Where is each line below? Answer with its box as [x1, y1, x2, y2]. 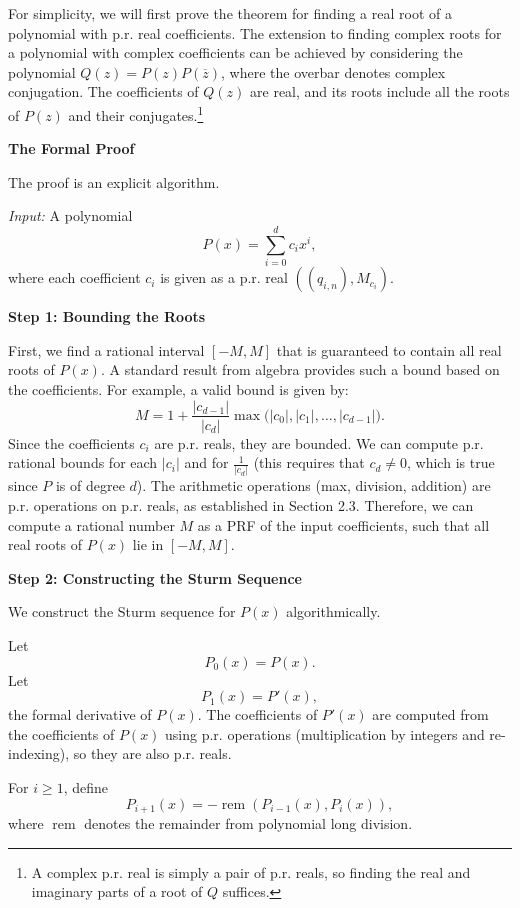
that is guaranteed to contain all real [276, 339, 502, 360]
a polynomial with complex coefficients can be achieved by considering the [8, 42, 463, 63]
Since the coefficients [8, 432, 135, 453]
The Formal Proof [8, 138, 135, 159]
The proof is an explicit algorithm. [8, 171, 220, 192]
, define [63, 777, 108, 797]
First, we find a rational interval [8, 339, 205, 360]
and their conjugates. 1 [68, 101, 204, 125]
